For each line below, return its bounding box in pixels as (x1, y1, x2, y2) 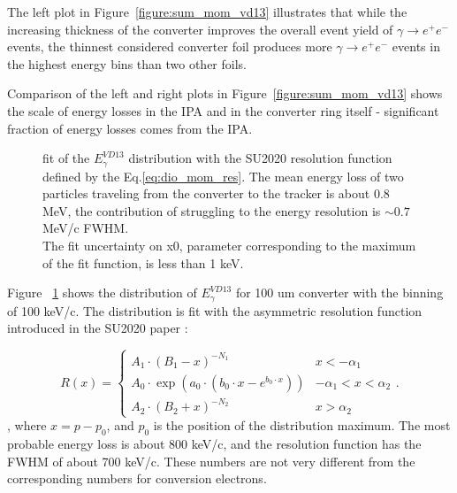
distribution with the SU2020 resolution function (128, 149, 392, 167)
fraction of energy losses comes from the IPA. (7, 119, 253, 137)
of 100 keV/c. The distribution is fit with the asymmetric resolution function (7, 301, 423, 320)
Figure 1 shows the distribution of (7, 283, 197, 302)
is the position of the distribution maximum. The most (153, 416, 451, 435)
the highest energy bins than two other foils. (7, 54, 247, 73)
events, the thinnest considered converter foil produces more (7, 37, 332, 56)
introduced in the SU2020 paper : (7, 319, 188, 337)
